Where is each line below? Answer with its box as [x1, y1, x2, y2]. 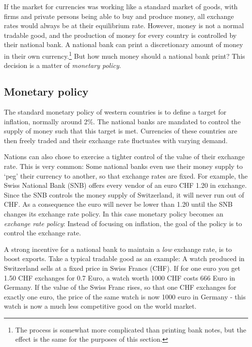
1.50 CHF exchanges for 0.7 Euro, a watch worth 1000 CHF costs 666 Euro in [4, 272, 236, 282]
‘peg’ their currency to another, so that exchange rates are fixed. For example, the [4, 170, 248, 181]
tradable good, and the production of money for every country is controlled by [4, 30, 237, 40]
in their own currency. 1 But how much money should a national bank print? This [4, 49, 245, 61]
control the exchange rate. [4, 228, 81, 238]
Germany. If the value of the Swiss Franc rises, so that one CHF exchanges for [4, 282, 236, 292]
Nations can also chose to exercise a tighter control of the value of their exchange [4, 151, 245, 162]
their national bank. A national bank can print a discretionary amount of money [4, 39, 243, 50]
